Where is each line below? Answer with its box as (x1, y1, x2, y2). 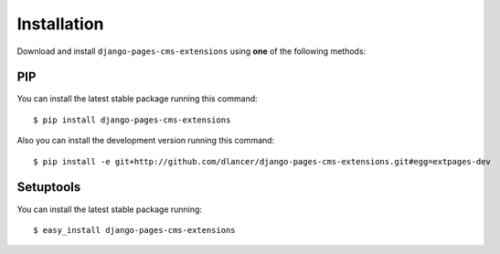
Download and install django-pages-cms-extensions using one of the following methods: (16, 46, 367, 57)
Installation (16, 14, 104, 34)
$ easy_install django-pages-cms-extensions (33, 225, 237, 235)
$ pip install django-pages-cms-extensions (33, 114, 231, 125)
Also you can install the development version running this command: (16, 135, 275, 146)
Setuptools (16, 179, 81, 196)
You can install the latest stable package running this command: (16, 93, 258, 104)
